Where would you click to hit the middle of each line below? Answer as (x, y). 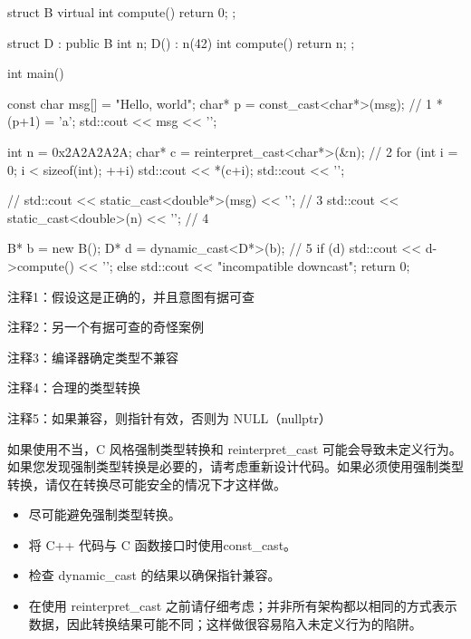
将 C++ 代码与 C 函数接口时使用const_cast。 (163, 544)
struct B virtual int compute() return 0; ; (122, 12)
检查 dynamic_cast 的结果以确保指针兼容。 (154, 575)
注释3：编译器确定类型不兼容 (93, 357)
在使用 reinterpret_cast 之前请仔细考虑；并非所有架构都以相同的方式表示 (243, 606)
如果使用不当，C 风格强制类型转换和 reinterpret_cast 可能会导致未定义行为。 (235, 448)
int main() (36, 73)
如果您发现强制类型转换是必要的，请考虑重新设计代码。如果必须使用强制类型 (235, 466)
